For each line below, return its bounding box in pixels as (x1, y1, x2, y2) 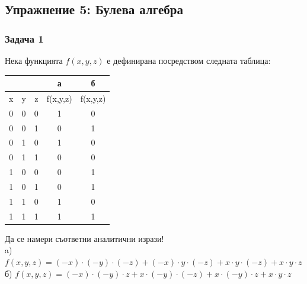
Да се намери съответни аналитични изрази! (5, 232, 164, 244)
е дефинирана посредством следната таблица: (107, 54, 271, 66)
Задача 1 (5, 31, 44, 46)
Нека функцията (5, 54, 63, 66)
